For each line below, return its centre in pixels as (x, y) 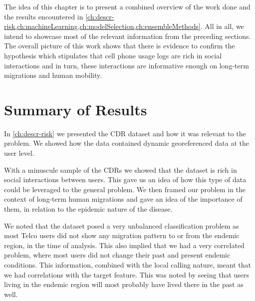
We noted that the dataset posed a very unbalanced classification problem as (122, 225)
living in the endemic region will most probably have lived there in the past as (124, 284)
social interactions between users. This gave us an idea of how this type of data (125, 179)
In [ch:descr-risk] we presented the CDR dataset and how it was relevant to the (125, 133)
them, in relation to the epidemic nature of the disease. (88, 209)
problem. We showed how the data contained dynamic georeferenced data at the (127, 143)
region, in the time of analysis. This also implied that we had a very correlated (124, 245)
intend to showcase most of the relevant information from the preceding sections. (127, 36)
